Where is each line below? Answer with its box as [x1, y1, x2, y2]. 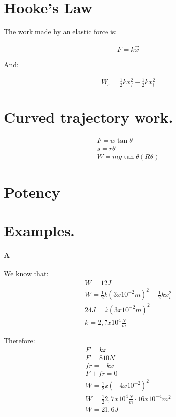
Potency [4, 181, 60, 202]
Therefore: [4, 335, 35, 346]
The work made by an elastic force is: [4, 26, 117, 37]
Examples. [4, 220, 75, 241]
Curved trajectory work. [4, 107, 173, 127]
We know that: [4, 268, 49, 279]
